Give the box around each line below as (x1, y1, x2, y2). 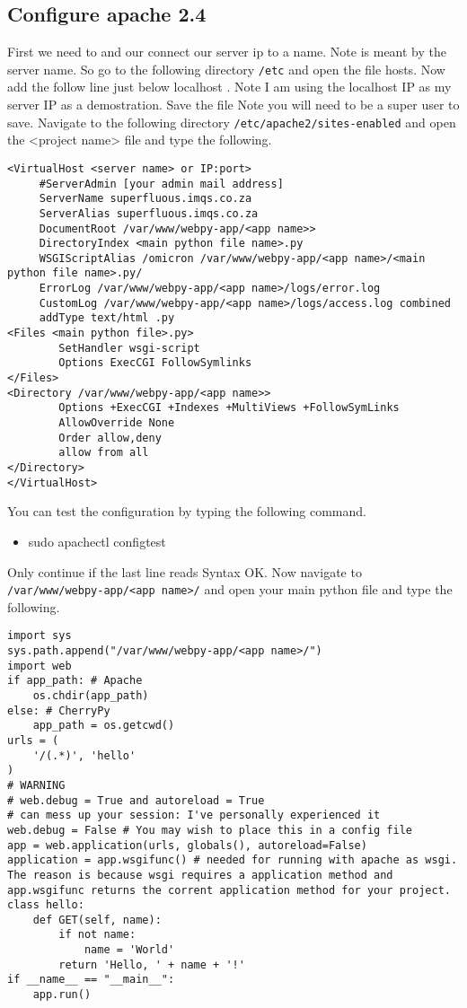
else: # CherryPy (7, 704, 110, 717)
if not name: (58, 928, 137, 942)
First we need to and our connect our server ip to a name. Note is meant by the (7, 42, 447, 61)
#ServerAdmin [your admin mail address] (39, 177, 284, 190)
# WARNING (7, 778, 66, 792)
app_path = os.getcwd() (32, 719, 175, 732)
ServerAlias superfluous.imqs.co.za (39, 206, 259, 220)
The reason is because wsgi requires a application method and (7, 868, 393, 881)
